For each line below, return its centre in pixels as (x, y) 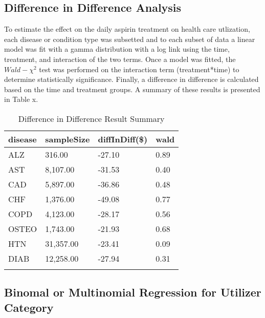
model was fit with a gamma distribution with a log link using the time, (117, 49)
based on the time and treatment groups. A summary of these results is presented (132, 89)
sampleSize (68, 139)
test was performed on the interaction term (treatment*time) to (139, 69)
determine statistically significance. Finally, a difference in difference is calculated (131, 79)
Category (29, 307)
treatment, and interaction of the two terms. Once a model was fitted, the (120, 59)
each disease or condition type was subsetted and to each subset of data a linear (130, 39)
